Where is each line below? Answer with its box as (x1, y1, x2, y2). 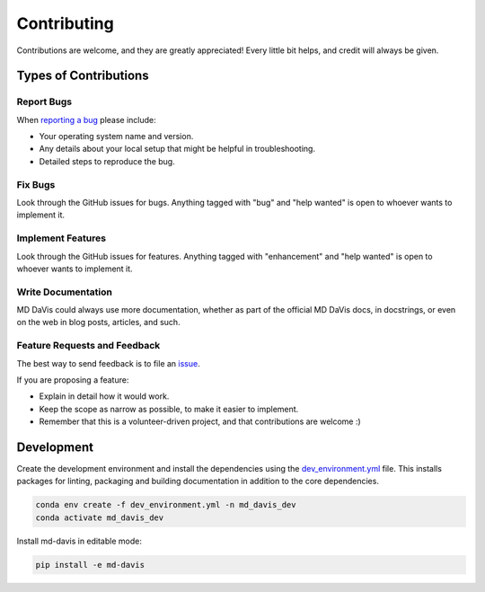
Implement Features (16, 232, 107, 244)
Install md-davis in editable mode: (16, 535, 143, 546)
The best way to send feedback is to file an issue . (16, 358, 201, 368)
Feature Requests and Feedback (16, 340, 161, 352)
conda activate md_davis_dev (35, 512, 164, 523)
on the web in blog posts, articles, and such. (16, 317, 181, 328)
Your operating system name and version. (39, 131, 194, 142)
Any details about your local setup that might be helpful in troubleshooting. (39, 144, 316, 155)
